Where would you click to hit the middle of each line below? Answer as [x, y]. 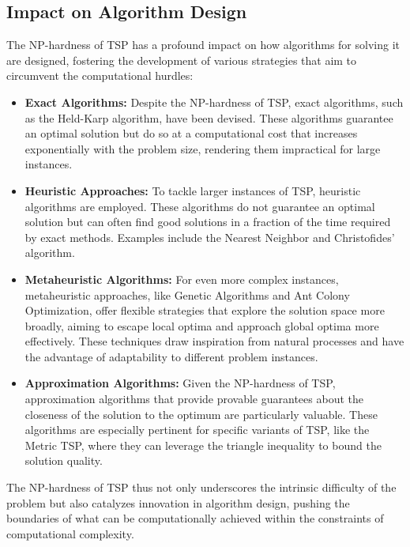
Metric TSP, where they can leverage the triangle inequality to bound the [203, 445]
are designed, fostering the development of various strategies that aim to [182, 60]
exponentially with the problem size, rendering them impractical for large [203, 148]
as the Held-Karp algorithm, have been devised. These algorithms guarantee [209, 117]
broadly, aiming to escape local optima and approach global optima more [202, 325]
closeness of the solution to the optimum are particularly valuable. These [201, 414]
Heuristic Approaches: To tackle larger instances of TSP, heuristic [193, 190]
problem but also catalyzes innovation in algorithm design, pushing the [178, 502]
